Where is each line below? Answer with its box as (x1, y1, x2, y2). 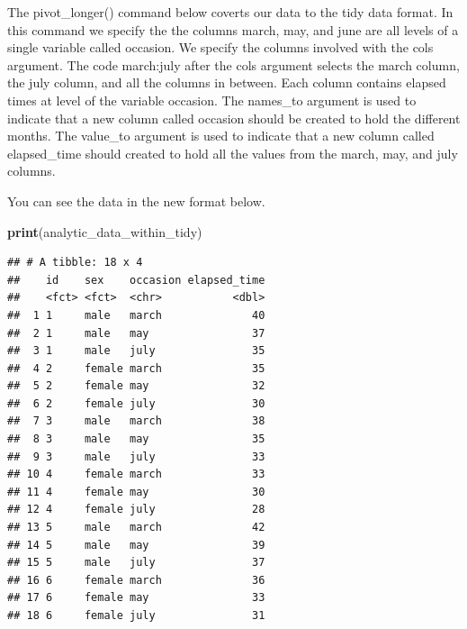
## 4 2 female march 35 (7, 361, 265, 375)
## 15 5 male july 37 (7, 556, 265, 570)
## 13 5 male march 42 (7, 521, 265, 534)
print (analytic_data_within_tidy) (7, 222, 202, 241)
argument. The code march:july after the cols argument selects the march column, (7, 55, 460, 74)
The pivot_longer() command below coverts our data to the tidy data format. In (7, 3, 454, 21)
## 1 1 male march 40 (7, 308, 265, 322)
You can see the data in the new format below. (7, 191, 265, 210)
